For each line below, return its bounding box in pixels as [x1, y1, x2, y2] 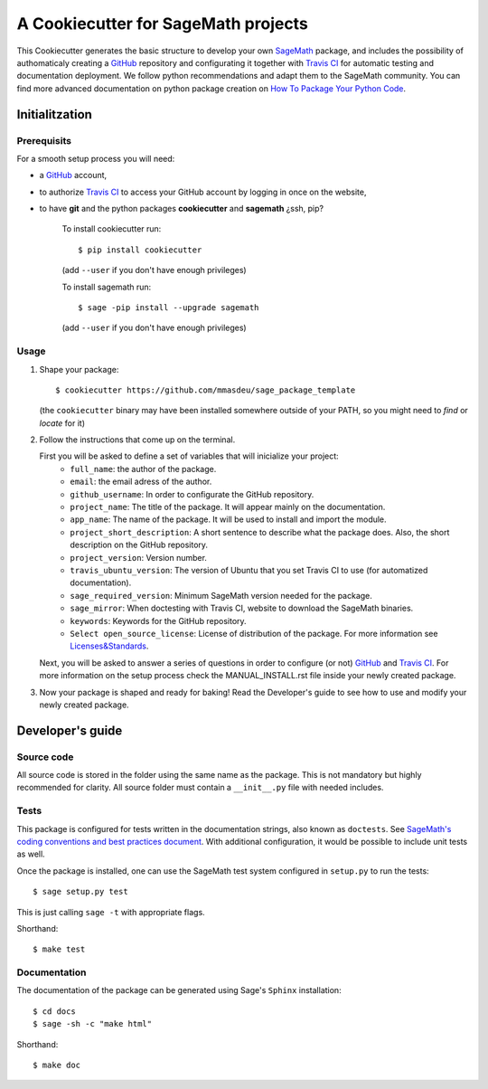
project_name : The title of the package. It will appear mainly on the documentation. [70, 502, 386, 513]
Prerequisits [16, 134, 72, 147]
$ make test [33, 944, 86, 954]
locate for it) [39, 417, 86, 429]
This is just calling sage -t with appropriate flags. [16, 906, 205, 917]
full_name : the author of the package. [70, 463, 217, 474]
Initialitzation [16, 107, 92, 122]
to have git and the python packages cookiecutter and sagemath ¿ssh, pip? [39, 204, 324, 214]
